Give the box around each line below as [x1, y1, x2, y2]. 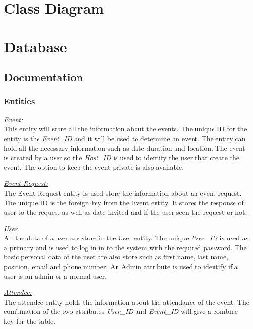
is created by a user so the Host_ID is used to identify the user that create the [4, 152, 240, 163]
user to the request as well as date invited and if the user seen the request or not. [4, 207, 247, 217]
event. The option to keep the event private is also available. [4, 162, 184, 172]
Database [4, 36, 67, 56]
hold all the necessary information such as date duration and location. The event [4, 143, 245, 153]
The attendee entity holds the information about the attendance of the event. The [4, 296, 249, 307]
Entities [4, 95, 35, 107]
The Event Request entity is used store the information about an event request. [4, 187, 242, 198]
